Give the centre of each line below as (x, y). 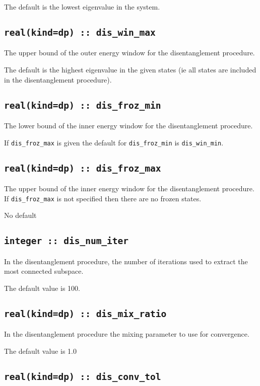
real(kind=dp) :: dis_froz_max (83, 168)
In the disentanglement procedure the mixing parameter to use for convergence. (127, 334)
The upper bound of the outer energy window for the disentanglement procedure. (129, 53)
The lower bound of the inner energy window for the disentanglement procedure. (128, 125)
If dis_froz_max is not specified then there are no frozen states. (103, 198)
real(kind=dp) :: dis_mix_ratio (85, 314)
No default (20, 215)
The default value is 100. (42, 288)
